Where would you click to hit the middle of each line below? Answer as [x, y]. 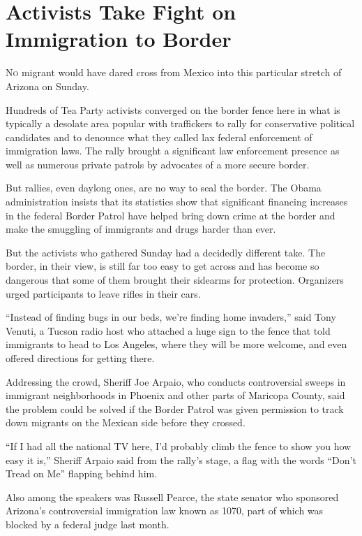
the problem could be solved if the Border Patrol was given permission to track [175, 408]
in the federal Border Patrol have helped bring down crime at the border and [171, 215]
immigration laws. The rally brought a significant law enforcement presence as [173, 151]
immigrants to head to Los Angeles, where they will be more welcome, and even [176, 344]
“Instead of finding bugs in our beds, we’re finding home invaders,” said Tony [171, 317]
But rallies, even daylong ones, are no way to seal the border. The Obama [164, 188]
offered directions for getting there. [80, 358]
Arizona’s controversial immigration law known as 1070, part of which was [165, 510]
